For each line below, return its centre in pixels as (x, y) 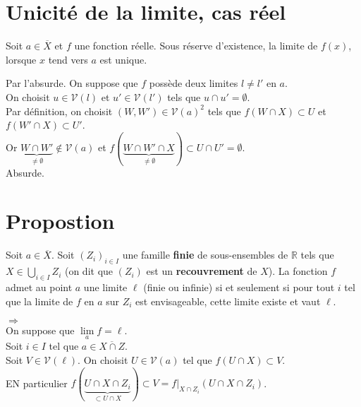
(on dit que (89, 271)
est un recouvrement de (202, 271)
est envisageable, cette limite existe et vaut (228, 301)
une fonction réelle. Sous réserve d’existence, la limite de (196, 46)
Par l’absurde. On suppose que (72, 83)
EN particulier (37, 383)
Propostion (60, 221)
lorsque (21, 59)
